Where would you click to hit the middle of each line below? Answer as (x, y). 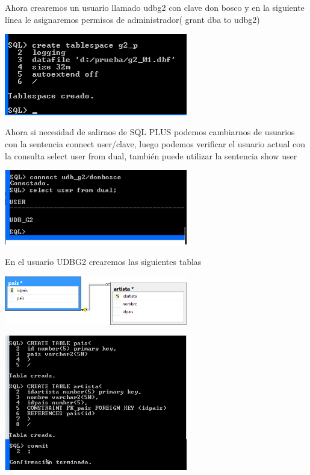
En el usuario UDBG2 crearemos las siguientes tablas (103, 261)
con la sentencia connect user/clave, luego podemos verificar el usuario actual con (155, 144)
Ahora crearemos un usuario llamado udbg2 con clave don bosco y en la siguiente (155, 7)
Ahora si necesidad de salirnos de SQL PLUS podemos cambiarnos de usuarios (150, 132)
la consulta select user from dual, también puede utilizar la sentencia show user (151, 155)
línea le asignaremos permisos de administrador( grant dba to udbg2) (132, 19)
